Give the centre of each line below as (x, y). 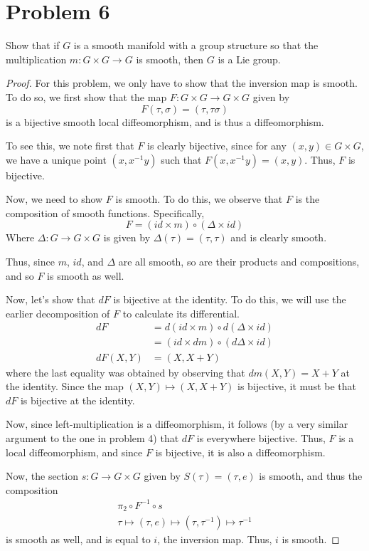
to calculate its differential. (181, 313)
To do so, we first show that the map (86, 96)
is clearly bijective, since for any (217, 146)
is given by (127, 237)
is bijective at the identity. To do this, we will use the (230, 299)
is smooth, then (170, 59)
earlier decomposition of (58, 313)
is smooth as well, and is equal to (78, 539)
